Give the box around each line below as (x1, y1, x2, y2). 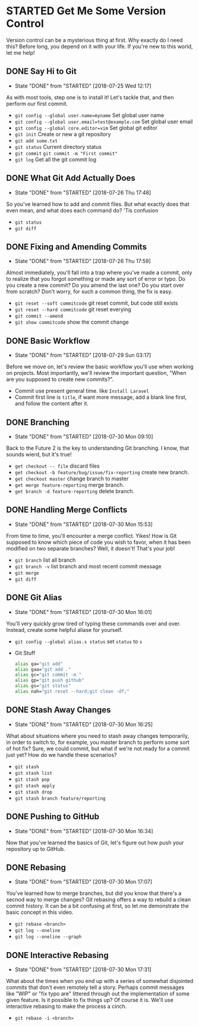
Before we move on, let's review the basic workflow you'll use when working (6, 363, 194, 370)
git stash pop (14, 776, 50, 782)
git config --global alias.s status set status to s (14, 638, 143, 645)
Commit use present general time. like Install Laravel (14, 387, 150, 394)
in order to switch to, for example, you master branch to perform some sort (6, 738, 190, 746)
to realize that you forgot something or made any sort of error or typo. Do (6, 275, 186, 283)
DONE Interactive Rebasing (6, 950, 109, 960)
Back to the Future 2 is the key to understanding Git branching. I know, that (6, 444, 189, 452)
